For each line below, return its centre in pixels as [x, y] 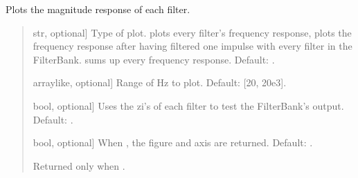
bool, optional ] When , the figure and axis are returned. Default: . [173, 142]
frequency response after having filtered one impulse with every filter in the [193, 46]
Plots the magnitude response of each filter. [98, 9]
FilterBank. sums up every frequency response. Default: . [154, 59]
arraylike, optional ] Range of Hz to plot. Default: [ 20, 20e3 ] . [160, 82]
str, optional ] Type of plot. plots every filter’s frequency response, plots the [192, 32]
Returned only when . [79, 165]
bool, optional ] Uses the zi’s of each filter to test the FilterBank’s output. [188, 105]
